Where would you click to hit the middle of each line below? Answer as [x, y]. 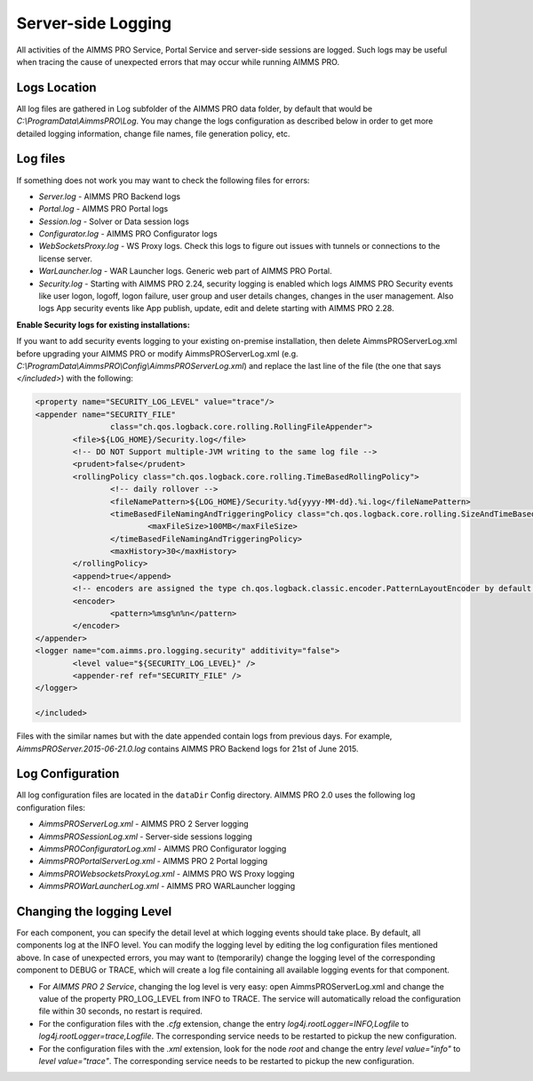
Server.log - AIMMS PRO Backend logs [110, 196]
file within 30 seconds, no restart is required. [121, 1011]
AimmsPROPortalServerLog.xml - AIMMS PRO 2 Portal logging [153, 861]
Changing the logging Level [94, 911]
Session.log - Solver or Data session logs [114, 221]
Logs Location [56, 88]
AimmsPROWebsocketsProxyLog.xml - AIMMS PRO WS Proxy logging [167, 873]
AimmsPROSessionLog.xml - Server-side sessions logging [146, 837]
